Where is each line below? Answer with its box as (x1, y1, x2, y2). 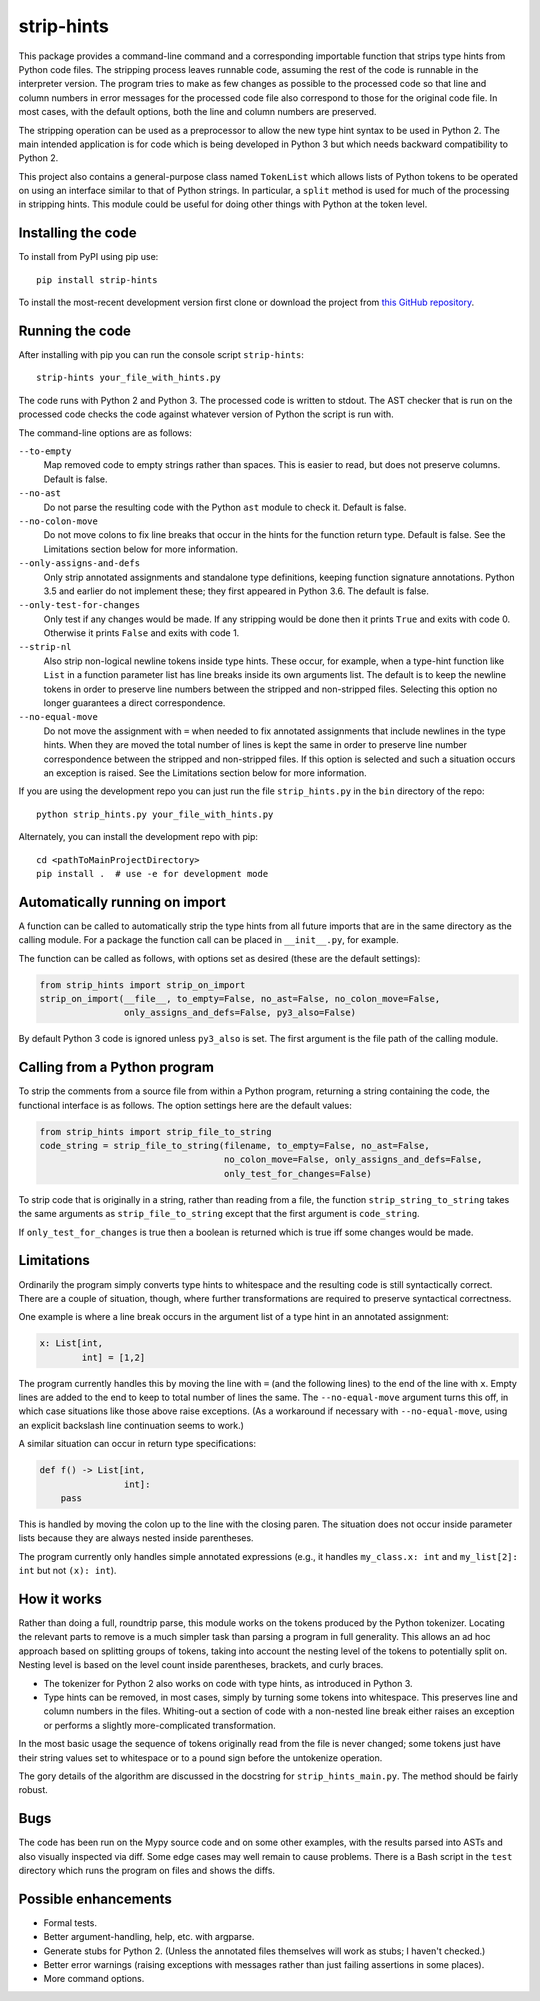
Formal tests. (43, 1916, 97, 1929)
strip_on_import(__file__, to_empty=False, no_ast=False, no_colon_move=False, (39, 993, 441, 1004)
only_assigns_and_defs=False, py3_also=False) (123, 1007, 357, 1019)
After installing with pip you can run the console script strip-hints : (18, 349, 304, 361)
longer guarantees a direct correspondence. (43, 697, 226, 709)
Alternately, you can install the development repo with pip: (18, 831, 259, 843)
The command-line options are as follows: (18, 426, 192, 439)
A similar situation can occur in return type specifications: (18, 1438, 257, 1450)
